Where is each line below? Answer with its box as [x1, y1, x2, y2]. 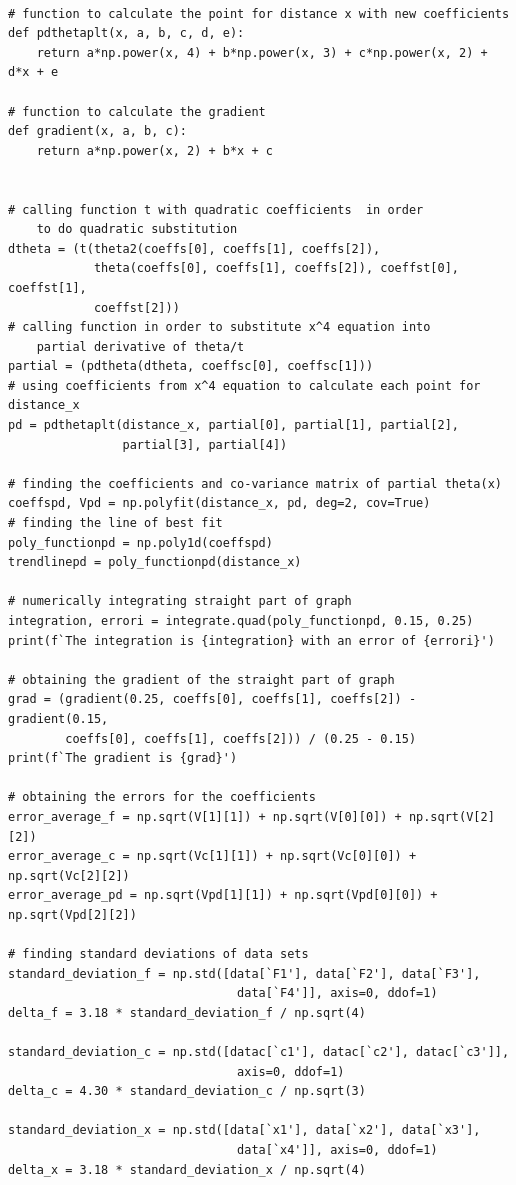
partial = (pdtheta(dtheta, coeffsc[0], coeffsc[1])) [8, 359, 374, 374]
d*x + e [8, 65, 59, 80]
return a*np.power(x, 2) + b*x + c [36, 143, 273, 158]
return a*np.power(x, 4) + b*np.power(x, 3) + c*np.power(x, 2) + [36, 45, 488, 60]
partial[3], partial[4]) [122, 437, 288, 452]
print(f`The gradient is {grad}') [8, 751, 238, 766]
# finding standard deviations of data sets [8, 947, 309, 962]
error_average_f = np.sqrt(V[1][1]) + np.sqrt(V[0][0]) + [8, 809, 402, 824]
